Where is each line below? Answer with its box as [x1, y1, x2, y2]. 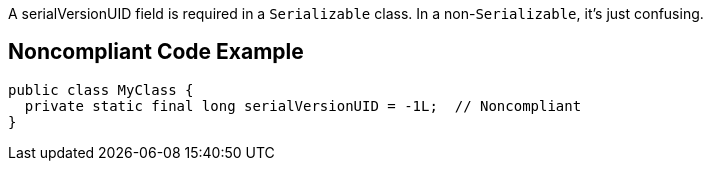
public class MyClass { [8, 81, 194, 98]
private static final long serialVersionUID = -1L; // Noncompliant [24, 97, 582, 114]
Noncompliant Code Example [8, 39, 304, 65]
